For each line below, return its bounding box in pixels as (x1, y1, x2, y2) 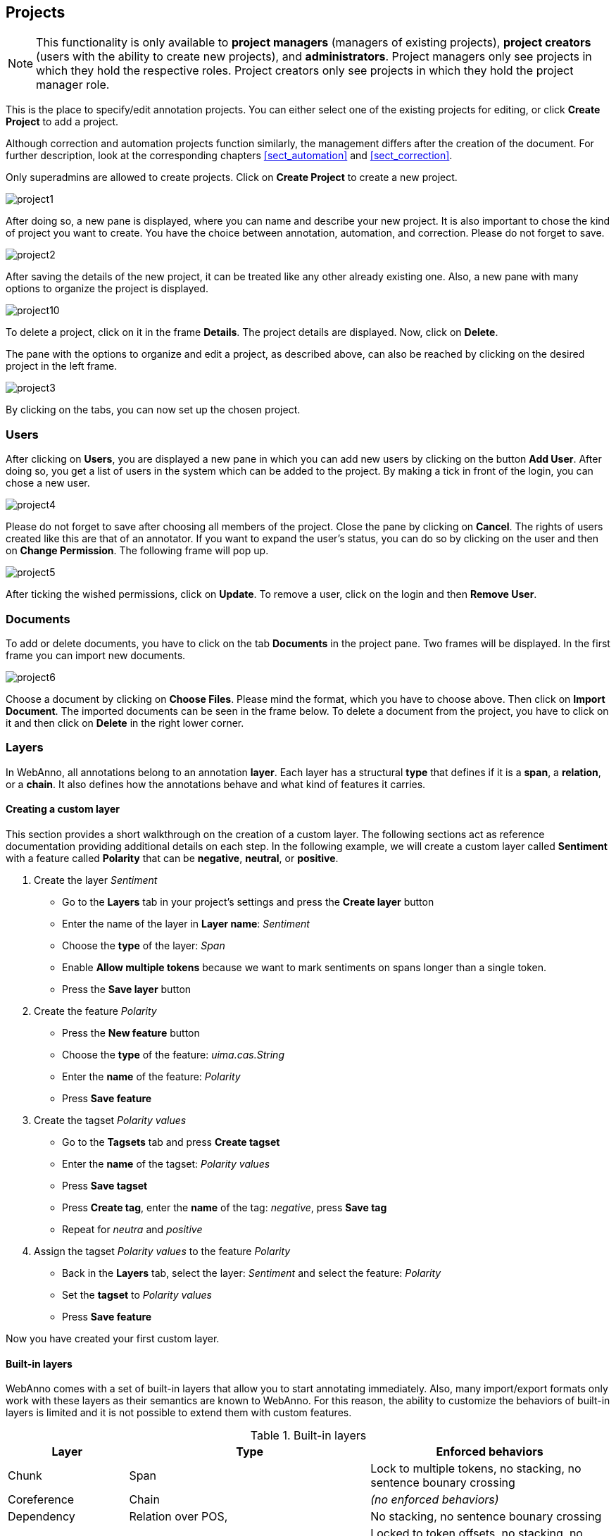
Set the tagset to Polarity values (62, 1288, 212, 1301)
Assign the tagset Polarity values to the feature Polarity (34, 1244, 291, 1257)
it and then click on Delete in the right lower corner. (6, 716, 244, 729)
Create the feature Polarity (34, 1004, 157, 1017)
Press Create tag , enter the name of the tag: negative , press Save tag (62, 1201, 387, 1213)
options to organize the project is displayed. (6, 282, 208, 295)
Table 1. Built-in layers (250, 1428, 367, 1443)
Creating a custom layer (6, 803, 120, 816)
